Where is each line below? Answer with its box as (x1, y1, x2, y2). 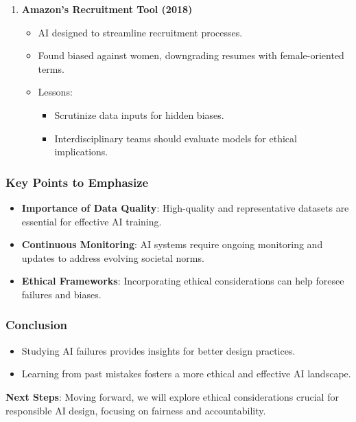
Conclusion (5, 316, 67, 333)
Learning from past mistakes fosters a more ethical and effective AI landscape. (21, 366, 351, 381)
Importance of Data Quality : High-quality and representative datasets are (21, 200, 349, 214)
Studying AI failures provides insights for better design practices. (21, 343, 296, 357)
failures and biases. (21, 287, 102, 301)
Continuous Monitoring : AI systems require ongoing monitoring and (21, 237, 323, 252)
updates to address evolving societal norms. (21, 250, 204, 265)
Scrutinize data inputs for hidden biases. (54, 107, 224, 122)
